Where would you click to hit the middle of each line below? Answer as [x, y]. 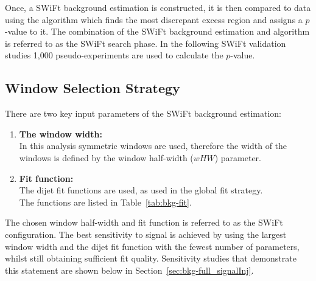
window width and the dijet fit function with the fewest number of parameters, [152, 246]
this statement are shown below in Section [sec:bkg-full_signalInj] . [129, 270]
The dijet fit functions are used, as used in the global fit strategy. [141, 190]
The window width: [61, 134]
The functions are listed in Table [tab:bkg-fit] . [105, 202]
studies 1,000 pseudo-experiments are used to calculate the [114, 55]
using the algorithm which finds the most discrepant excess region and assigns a [154, 19]
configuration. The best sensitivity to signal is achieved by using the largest [146, 234]
